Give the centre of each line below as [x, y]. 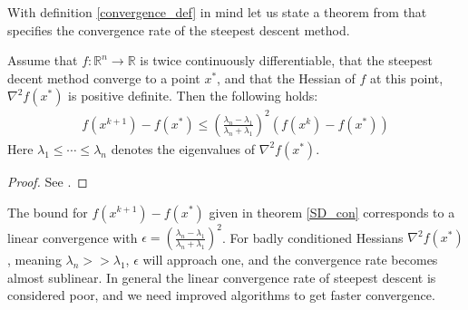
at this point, [406, 77]
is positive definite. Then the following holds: [193, 96]
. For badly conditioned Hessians [313, 237]
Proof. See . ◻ [48, 181]
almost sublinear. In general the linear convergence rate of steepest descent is [222, 277]
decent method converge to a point [104, 77]
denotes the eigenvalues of [183, 148]
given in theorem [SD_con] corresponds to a [332, 212]
